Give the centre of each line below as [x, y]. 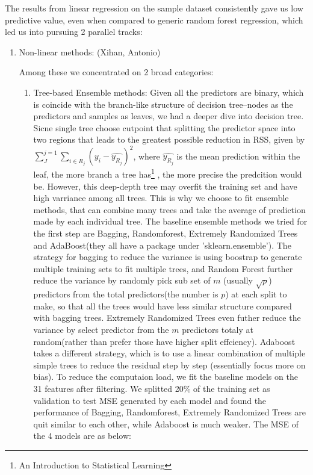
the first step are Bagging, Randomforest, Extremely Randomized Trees [166, 233]
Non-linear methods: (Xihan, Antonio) [90, 51]
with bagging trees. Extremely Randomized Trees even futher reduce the [167, 318]
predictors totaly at [218, 329]
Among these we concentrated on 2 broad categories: [116, 72]
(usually [238, 280]
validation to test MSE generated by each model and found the [150, 400]
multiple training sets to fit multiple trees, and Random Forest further [163, 268]
